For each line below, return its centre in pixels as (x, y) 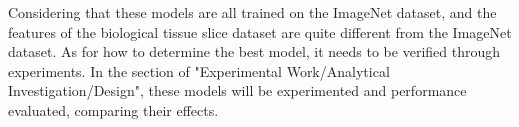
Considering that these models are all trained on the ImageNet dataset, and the (252, 12)
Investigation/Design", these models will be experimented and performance (237, 90)
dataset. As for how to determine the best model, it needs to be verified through (254, 51)
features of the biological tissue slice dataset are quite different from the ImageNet (260, 31)
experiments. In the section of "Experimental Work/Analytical (199, 70)
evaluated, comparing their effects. (113, 109)
